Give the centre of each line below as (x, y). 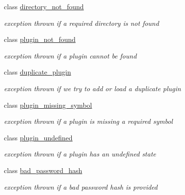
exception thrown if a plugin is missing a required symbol (88, 121)
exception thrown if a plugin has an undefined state (80, 154)
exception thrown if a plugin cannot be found (70, 55)
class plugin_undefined (38, 137)
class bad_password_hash (43, 170)
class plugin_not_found (40, 39)
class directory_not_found (44, 6)
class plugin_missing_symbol (48, 105)
